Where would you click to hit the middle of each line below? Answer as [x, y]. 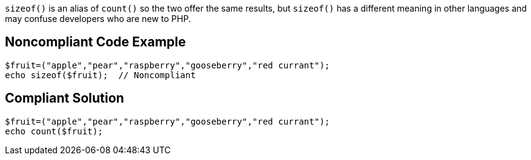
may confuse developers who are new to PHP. [98, 19]
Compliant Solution [65, 98]
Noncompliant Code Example [95, 42]
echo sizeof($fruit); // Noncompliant [100, 75]
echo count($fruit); [54, 131]
